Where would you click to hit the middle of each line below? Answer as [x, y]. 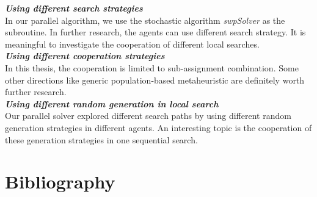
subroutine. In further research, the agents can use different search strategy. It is [155, 32]
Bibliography [60, 181]
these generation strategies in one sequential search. [101, 139]
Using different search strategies [74, 8]
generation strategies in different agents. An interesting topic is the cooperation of [158, 127]
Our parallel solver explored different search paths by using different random [148, 116]
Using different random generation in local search [112, 103]
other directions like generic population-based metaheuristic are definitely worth [155, 80]
